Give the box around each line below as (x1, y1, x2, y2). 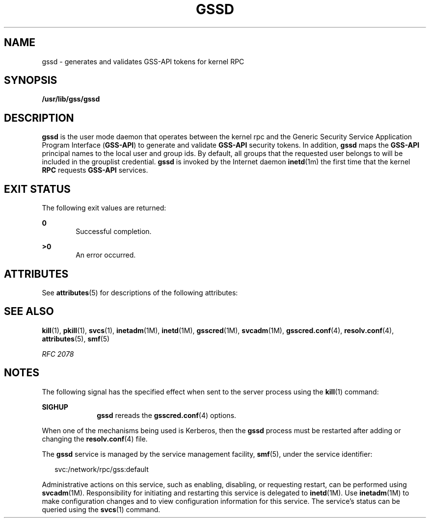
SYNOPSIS (4, 74, 57, 87)
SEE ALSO (4, 305, 54, 318)
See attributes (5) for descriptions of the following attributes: (42, 288, 238, 297)
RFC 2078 (42, 349, 74, 358)
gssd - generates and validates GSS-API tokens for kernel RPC (42, 57, 244, 66)
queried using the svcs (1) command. (42, 505, 161, 514)
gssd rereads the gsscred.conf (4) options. (97, 411, 237, 419)
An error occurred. (76, 251, 136, 260)
